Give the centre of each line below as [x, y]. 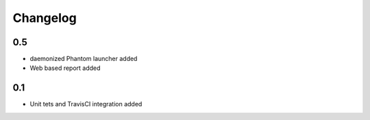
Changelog [45, 18]
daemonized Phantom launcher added [84, 59]
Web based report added [65, 68]
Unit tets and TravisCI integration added [86, 104]
